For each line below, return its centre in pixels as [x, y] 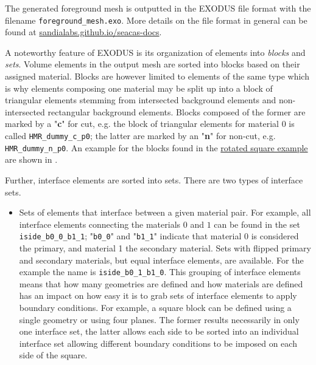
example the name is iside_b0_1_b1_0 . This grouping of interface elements [160, 272]
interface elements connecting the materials [100, 224]
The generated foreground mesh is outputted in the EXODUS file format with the [158, 8]
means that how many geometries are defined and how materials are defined [161, 283]
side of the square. [53, 355]
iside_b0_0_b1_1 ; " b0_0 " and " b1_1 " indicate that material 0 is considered [159, 236]
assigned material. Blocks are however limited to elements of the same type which [157, 76]
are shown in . [31, 159]
